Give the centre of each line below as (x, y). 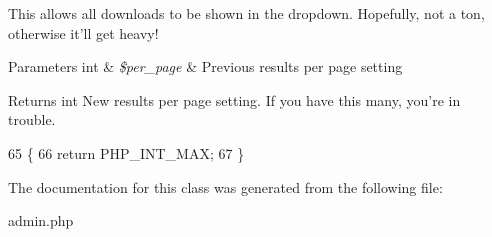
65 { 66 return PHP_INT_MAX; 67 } (126, 152)
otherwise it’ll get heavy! (83, 32)
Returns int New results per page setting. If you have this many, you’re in (234, 99)
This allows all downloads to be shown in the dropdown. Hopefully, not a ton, (246, 13)
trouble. (32, 119)
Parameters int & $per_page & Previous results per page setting (205, 66)
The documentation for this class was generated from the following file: (225, 186)
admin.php (41, 220)
